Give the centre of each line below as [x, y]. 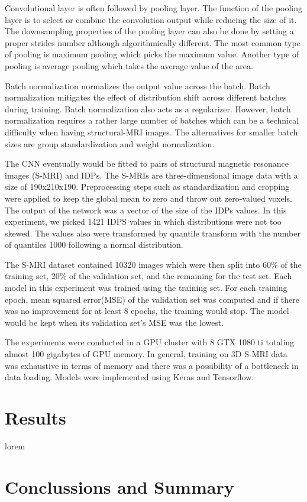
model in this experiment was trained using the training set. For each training [146, 288]
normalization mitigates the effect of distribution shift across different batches [146, 97]
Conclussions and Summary [119, 486]
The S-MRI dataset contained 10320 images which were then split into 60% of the [153, 264]
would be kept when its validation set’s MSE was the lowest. [114, 322]
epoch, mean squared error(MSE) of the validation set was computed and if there [152, 299]
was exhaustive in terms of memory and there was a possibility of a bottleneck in [152, 365]
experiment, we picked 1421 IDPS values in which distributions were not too [143, 221]
